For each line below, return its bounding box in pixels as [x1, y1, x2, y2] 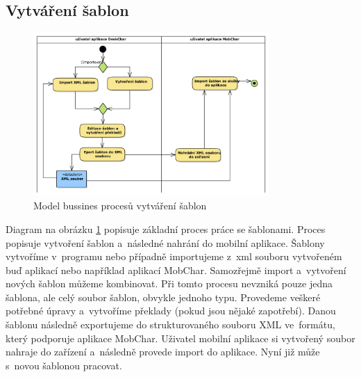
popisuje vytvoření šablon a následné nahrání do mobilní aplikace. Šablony [6, 235, 325, 250]
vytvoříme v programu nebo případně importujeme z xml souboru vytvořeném [6, 249, 342, 264]
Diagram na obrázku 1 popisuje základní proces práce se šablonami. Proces [6, 221, 326, 236]
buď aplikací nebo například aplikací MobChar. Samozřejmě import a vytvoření [6, 262, 346, 277]
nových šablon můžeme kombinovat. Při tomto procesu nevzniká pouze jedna [6, 276, 333, 291]
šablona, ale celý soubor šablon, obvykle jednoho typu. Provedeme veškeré [6, 289, 321, 304]
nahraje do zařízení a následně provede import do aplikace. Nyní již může [6, 344, 320, 359]
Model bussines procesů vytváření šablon [33, 198, 207, 213]
